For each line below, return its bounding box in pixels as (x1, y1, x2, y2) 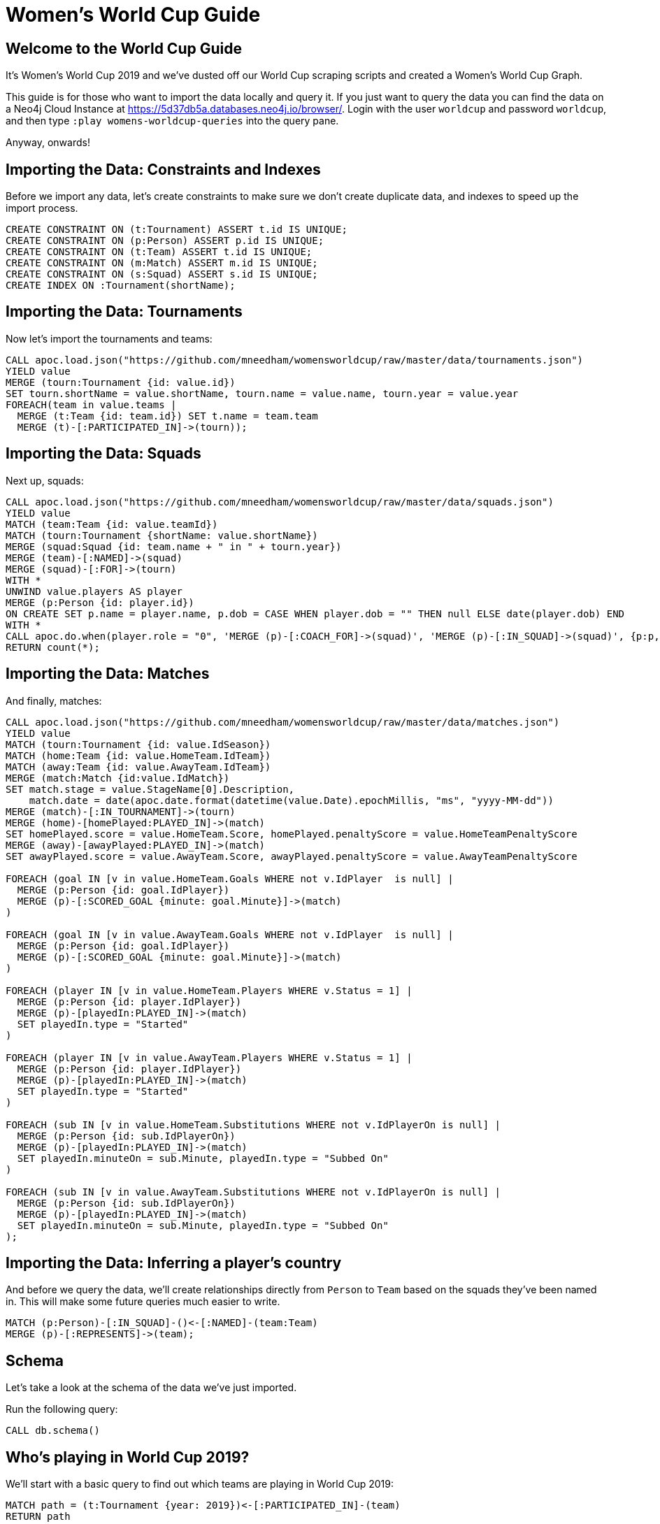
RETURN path (6, 1511, 71, 1523)
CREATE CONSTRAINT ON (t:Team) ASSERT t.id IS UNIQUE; (6, 246, 313, 258)
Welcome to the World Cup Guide (6, 39, 242, 57)
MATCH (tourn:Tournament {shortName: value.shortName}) (6, 529, 318, 541)
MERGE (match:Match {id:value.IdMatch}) (6, 772, 230, 784)
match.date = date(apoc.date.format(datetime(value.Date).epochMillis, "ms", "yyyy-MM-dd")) (29, 794, 554, 806)
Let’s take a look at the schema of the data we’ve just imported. (6, 1381, 297, 1394)
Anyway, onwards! (6, 136, 90, 149)
